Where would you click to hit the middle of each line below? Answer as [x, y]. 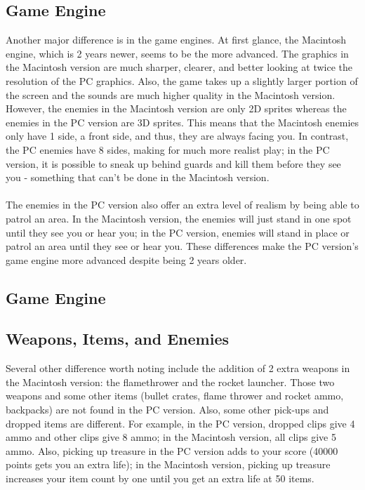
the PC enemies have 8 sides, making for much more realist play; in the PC [168, 149]
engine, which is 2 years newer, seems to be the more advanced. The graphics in [177, 53]
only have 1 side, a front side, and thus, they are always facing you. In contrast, [177, 136]
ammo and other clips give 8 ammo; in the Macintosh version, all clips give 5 [171, 437]
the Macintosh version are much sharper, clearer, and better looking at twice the [179, 67]
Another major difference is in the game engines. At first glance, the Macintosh [176, 40]
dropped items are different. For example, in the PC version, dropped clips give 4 [180, 423]
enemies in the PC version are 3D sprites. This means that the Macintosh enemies [182, 122]
